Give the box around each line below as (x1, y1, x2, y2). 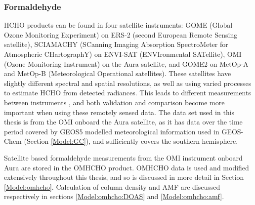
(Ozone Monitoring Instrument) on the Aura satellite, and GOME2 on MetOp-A (4, 58, 249, 69)
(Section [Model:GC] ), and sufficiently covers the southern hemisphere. (24, 136, 238, 146)
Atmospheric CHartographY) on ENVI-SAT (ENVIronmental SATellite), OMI (4, 49, 242, 59)
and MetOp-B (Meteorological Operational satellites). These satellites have (4, 68, 231, 79)
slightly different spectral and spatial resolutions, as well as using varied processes (4, 78, 252, 88)
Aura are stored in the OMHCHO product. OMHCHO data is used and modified (4, 162, 249, 172)
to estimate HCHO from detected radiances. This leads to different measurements (4, 87, 251, 98)
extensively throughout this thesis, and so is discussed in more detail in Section (4, 172, 244, 182)
